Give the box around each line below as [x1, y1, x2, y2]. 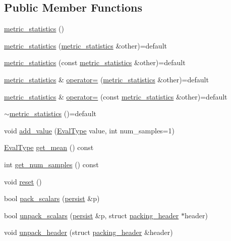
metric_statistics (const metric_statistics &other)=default [4, 57, 186, 68]
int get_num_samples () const [4, 159, 99, 169]
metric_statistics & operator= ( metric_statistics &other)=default [4, 74, 209, 84]
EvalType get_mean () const [4, 142, 94, 153]
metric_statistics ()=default [9, 108, 96, 119]
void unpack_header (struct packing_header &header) [4, 227, 173, 237]
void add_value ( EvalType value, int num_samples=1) [4, 125, 175, 135]
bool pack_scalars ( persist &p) [4, 193, 100, 204]
